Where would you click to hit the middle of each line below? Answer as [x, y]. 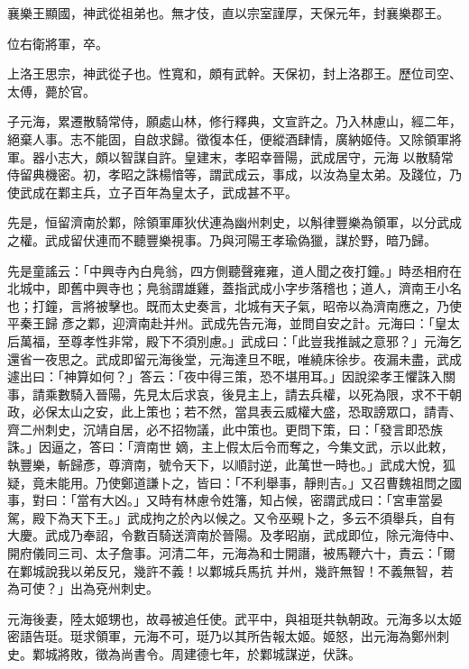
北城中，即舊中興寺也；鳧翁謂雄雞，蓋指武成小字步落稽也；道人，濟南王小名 [234, 288]
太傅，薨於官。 [51, 91]
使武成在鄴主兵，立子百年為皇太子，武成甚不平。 [152, 192]
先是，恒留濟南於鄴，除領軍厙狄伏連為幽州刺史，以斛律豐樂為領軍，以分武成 [234, 222]
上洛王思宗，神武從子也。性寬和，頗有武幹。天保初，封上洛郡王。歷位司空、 [234, 73]
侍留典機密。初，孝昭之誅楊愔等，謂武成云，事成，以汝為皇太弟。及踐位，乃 [234, 174]
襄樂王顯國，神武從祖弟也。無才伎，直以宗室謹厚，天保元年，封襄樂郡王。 [228, 13]
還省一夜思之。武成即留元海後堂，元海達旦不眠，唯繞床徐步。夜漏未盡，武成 [234, 358]
